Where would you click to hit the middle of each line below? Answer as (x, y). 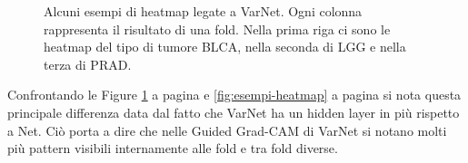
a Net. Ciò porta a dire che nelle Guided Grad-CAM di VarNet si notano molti (227, 130)
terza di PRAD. (88, 64)
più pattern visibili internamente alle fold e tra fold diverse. (173, 148)
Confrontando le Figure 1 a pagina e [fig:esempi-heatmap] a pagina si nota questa (234, 95)
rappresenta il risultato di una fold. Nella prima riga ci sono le (217, 29)
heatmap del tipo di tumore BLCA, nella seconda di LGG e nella (225, 47)
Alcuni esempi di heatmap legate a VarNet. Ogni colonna (203, 11)
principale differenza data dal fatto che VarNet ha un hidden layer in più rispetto (234, 112)
